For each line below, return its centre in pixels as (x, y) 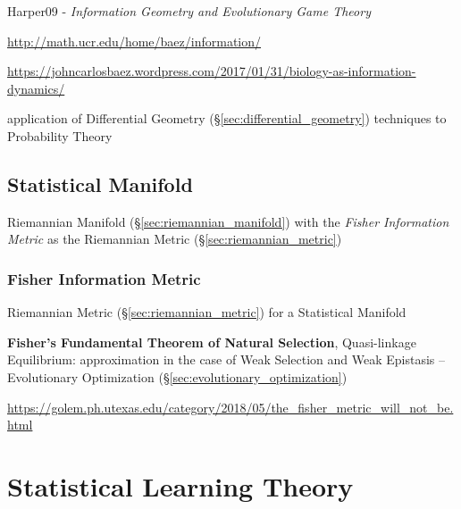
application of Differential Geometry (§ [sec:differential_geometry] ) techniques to (227, 118)
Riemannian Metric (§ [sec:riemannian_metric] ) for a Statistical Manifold (207, 312)
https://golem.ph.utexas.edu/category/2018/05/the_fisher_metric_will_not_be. (230, 407)
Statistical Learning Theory (180, 485)
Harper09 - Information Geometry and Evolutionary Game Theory (189, 11)
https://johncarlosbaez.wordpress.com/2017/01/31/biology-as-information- (212, 71)
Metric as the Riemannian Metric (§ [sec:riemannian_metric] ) (175, 239)
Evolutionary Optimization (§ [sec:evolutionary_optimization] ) (177, 376)
